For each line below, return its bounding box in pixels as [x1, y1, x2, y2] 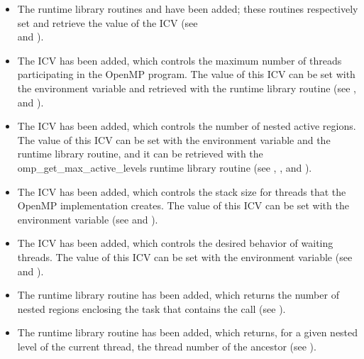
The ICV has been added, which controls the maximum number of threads [17, 53, 342, 67]
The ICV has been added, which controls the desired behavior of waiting [17, 236, 333, 250]
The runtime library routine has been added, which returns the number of [17, 287, 339, 302]
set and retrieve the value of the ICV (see [17, 15, 198, 30]
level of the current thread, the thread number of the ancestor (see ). [17, 338, 316, 353]
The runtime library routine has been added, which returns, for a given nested [17, 325, 358, 340]
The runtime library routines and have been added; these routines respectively [17, 1, 358, 16]
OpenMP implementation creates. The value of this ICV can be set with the [17, 198, 349, 213]
